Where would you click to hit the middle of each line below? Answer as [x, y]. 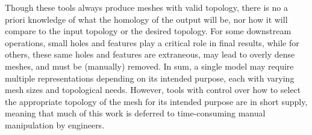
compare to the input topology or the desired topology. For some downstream [148, 31]
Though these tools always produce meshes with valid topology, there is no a [146, 7]
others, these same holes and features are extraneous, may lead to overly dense [150, 54]
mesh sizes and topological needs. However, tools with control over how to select [153, 90]
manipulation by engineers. [55, 124]
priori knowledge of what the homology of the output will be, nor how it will [146, 19]
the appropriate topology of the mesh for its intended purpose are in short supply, [156, 101]
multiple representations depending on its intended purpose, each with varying [150, 78]
